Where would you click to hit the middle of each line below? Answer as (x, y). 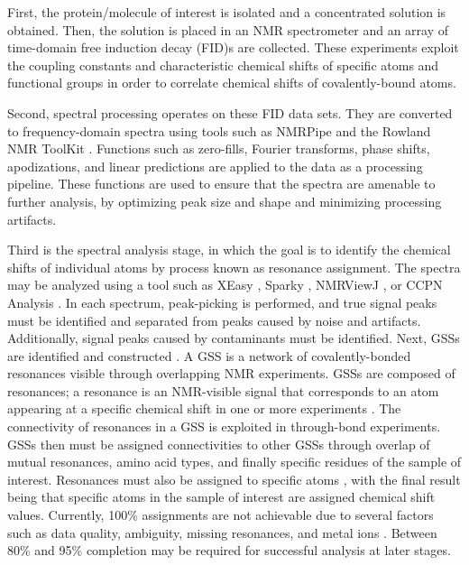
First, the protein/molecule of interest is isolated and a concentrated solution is (227, 12)
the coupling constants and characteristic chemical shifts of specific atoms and (223, 65)
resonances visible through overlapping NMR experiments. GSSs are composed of (231, 373)
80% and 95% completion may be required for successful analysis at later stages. (229, 550)
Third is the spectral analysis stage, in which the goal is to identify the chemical (229, 250)
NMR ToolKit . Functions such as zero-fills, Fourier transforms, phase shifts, (219, 148)
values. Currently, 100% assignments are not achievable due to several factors (221, 515)
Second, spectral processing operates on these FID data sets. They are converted (230, 112)
